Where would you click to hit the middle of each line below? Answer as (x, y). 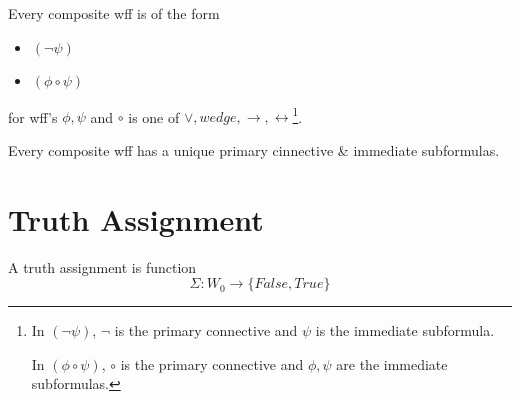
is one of (154, 116)
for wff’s (33, 116)
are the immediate (392, 363)
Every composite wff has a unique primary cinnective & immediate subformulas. (254, 149)
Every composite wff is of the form (114, 13)
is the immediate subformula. (405, 330)
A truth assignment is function (102, 266)
